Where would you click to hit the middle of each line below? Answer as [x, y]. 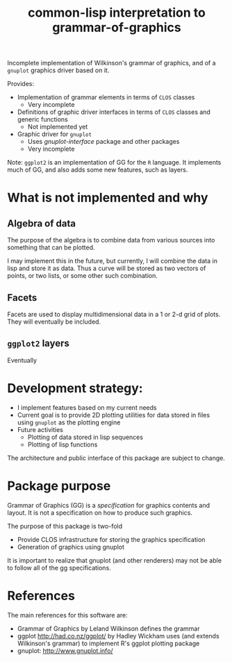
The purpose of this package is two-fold [65, 526]
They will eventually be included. [54, 322]
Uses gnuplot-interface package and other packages [103, 142]
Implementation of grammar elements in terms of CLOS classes [106, 97]
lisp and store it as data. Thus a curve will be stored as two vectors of [107, 268]
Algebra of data [42, 223]
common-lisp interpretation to [117, 13]
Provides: [21, 84]
